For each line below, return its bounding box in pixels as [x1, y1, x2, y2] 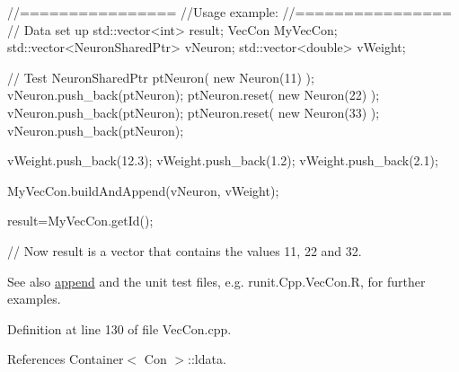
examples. [7, 289, 61, 308]
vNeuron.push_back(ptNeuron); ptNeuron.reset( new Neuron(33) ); [7, 102, 380, 121]
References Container [7, 350, 124, 368]
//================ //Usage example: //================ [7, 3, 452, 21]
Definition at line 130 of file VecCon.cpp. [7, 319, 232, 338]
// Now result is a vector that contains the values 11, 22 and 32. [7, 241, 362, 260]
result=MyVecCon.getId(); [7, 211, 154, 230]
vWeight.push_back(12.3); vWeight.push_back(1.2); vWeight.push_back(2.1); [7, 151, 438, 170]
